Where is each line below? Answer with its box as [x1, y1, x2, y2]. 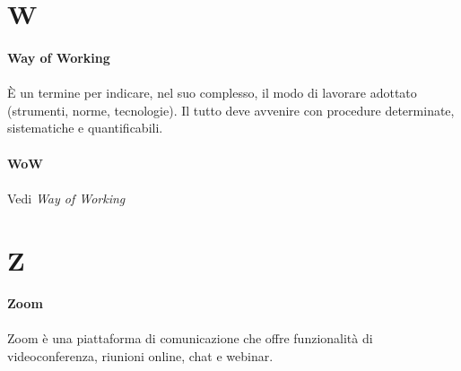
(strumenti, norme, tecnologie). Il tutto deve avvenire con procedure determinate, [7, 100, 455, 119]
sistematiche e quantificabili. [7, 118, 163, 137]
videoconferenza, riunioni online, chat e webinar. [7, 347, 274, 366]
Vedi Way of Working [7, 188, 126, 207]
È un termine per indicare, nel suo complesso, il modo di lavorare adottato [7, 83, 417, 102]
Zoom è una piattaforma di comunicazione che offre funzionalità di [7, 329, 373, 348]
